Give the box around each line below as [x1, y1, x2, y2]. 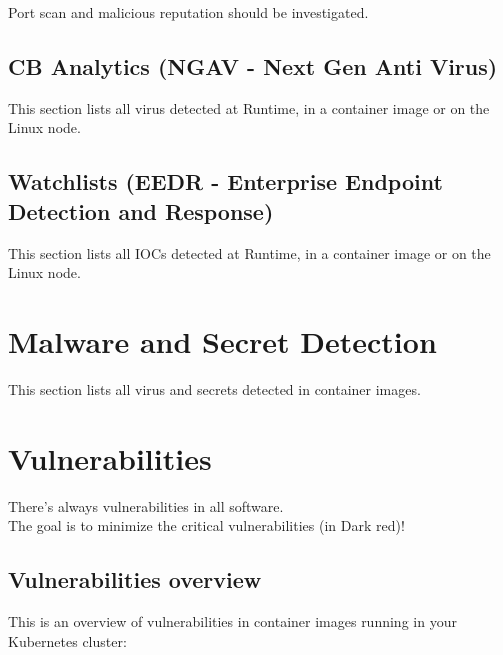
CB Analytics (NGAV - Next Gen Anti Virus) [8, 50, 498, 81]
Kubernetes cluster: [8, 630, 127, 651]
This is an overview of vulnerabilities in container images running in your [8, 611, 457, 631]
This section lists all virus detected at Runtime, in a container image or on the [8, 97, 490, 118]
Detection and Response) [8, 195, 274, 226]
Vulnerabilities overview [8, 564, 262, 595]
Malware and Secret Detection [8, 320, 437, 361]
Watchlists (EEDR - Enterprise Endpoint [8, 166, 443, 197]
